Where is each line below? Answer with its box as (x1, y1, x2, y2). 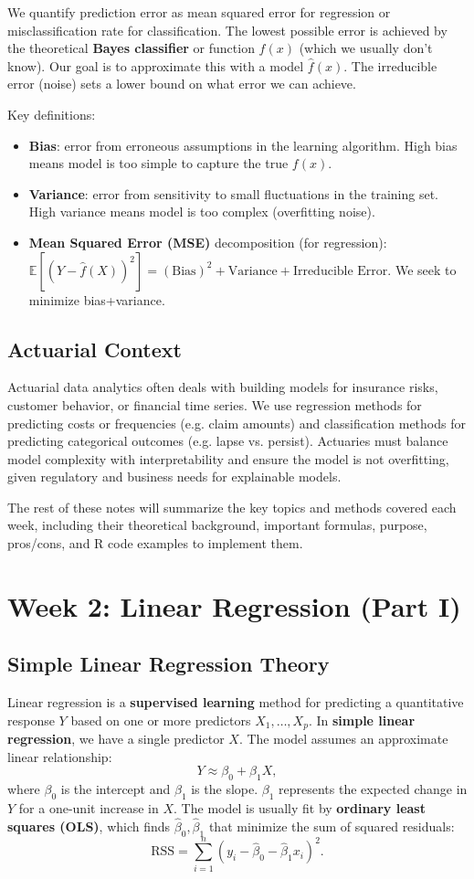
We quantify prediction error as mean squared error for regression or (7, 3, 391, 21)
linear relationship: (7, 747, 112, 766)
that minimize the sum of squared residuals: (208, 816, 455, 835)
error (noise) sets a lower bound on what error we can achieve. (7, 74, 356, 93)
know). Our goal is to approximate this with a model (7, 56, 304, 75)
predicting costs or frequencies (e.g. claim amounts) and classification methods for (7, 413, 466, 432)
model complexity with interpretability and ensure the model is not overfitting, (7, 449, 449, 468)
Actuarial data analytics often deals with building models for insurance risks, (7, 377, 438, 397)
